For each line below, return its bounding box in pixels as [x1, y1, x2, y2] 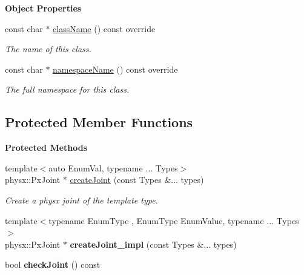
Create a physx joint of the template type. [5, 193, 158, 206]
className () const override [53, 22, 156, 35]
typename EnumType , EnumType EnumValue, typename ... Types [48, 214, 299, 227]
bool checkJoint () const [5, 258, 101, 271]
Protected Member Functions [5, 113, 193, 131]
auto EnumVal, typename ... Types [48, 161, 178, 174]
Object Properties [5, 2, 82, 14]
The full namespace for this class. [5, 83, 130, 96]
